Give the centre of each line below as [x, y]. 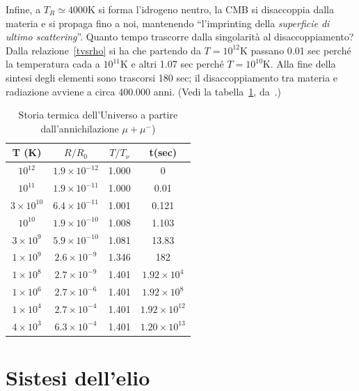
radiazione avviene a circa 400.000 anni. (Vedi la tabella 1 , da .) [144, 91]
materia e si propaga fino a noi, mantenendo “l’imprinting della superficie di [168, 23]
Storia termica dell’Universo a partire [98, 115]
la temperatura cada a [53, 64]
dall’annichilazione [80, 128]
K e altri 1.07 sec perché [172, 64]
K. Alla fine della [299, 64]
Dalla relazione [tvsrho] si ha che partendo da [103, 50]
